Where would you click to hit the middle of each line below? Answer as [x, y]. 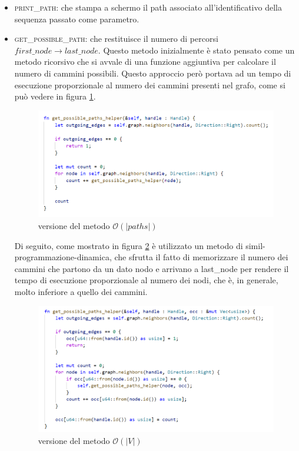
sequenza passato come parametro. [77, 19]
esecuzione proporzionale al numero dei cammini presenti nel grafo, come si [150, 84]
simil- [255, 245]
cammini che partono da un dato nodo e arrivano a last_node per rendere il [152, 268]
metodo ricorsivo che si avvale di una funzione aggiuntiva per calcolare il [145, 62]
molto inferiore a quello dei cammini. [81, 291]
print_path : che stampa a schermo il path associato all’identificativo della [148, 7]
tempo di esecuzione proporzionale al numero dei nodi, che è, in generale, [146, 280]
